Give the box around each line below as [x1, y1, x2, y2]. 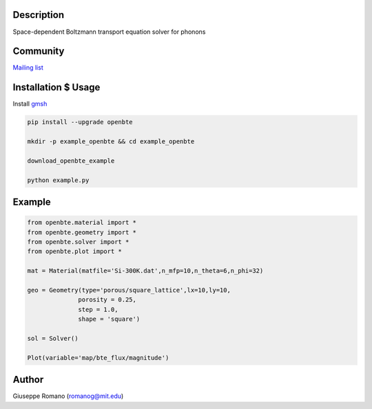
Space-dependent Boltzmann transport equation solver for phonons [12, 28, 206, 36]
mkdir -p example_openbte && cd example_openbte [27, 138, 195, 146]
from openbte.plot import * [27, 248, 122, 255]
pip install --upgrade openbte [27, 118, 134, 126]
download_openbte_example [27, 157, 115, 165]
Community [12, 46, 65, 57]
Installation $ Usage [12, 81, 101, 93]
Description [12, 9, 65, 21]
